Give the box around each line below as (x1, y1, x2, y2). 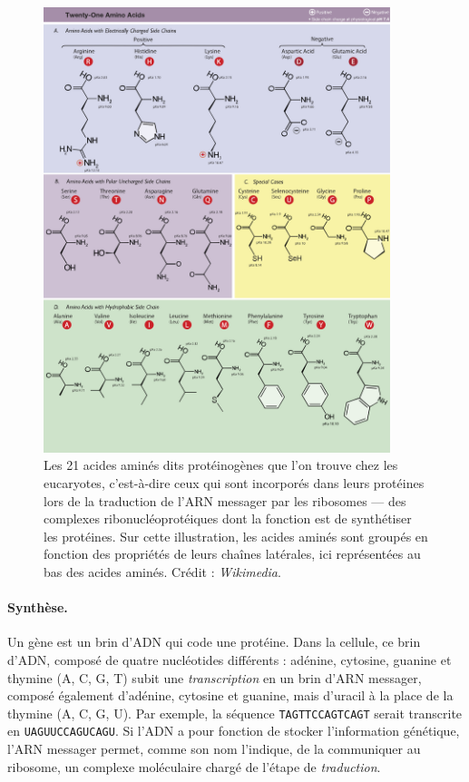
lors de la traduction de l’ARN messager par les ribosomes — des (44, 491, 406, 510)
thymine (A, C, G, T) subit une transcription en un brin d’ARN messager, (7, 668, 422, 687)
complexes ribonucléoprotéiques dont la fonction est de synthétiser (44, 509, 412, 528)
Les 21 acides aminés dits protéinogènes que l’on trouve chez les (44, 455, 398, 474)
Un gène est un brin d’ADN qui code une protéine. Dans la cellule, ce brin (7, 632, 421, 651)
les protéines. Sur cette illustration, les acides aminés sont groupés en (44, 526, 428, 545)
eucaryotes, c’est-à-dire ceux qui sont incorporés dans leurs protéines (44, 474, 425, 493)
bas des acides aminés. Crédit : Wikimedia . (44, 562, 281, 582)
